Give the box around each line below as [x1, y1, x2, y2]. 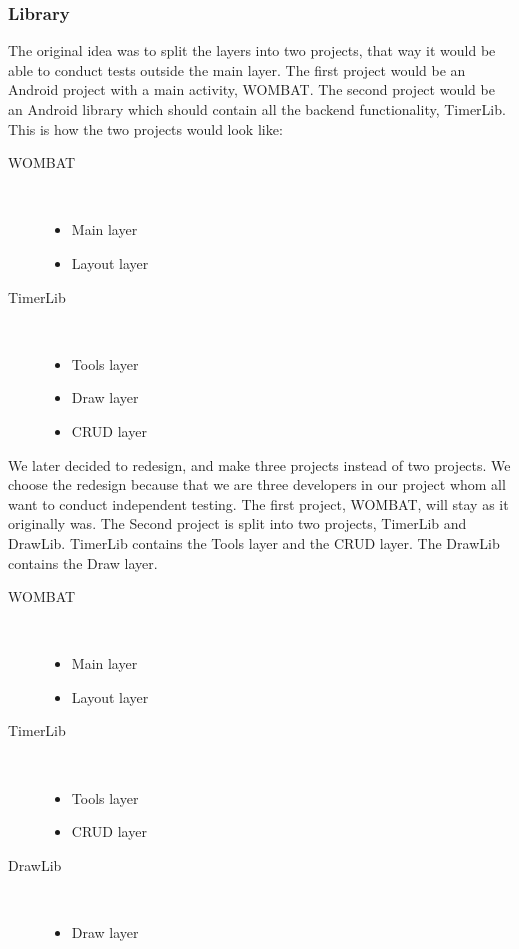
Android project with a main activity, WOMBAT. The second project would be [8, 79, 495, 100]
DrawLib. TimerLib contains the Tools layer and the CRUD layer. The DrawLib [8, 532, 500, 553]
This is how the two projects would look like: [8, 118, 283, 139]
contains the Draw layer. [8, 552, 158, 573]
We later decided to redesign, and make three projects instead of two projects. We [8, 454, 511, 475]
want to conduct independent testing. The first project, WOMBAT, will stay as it [8, 493, 509, 514]
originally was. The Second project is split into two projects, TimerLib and [8, 513, 467, 534]
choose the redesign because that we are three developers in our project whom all [8, 474, 506, 495]
